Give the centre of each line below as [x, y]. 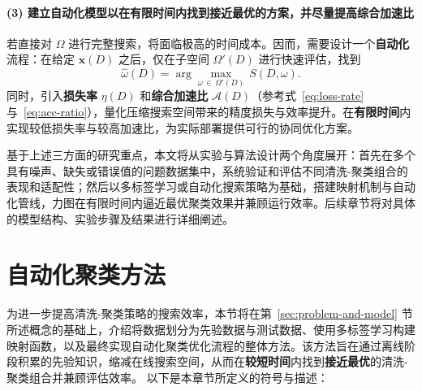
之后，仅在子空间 [164, 59]
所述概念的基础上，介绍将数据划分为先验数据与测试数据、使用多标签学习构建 [211, 329]
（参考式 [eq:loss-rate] [308, 96]
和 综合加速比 [174, 96]
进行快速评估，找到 [310, 59]
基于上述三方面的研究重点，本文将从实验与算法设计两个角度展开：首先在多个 [211, 155]
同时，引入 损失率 [52, 96]
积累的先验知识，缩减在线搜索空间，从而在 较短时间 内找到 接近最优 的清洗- [213, 361]
